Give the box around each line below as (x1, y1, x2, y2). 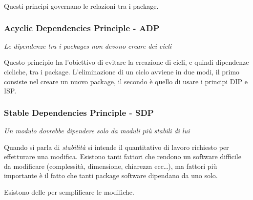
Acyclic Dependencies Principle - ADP (4, 21, 160, 34)
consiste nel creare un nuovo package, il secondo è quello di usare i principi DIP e (4, 76, 248, 86)
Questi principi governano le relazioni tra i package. (4, 1, 159, 11)
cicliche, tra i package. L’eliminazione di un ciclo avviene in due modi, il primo (4, 67, 240, 76)
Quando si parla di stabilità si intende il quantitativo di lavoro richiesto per (4, 142, 229, 152)
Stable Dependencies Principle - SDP (4, 106, 154, 118)
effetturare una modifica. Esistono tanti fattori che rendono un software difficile (4, 151, 241, 162)
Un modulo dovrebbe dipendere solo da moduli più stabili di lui (4, 126, 190, 135)
